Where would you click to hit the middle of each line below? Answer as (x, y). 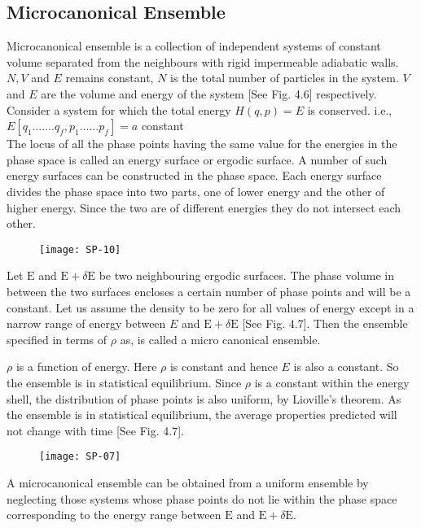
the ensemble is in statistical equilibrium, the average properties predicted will (202, 415)
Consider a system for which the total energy (119, 109)
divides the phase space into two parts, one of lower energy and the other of (196, 191)
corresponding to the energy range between (114, 515)
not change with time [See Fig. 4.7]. (95, 430)
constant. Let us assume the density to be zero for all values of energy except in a (210, 307)
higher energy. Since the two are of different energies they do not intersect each (204, 207)
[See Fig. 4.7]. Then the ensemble (325, 323)
